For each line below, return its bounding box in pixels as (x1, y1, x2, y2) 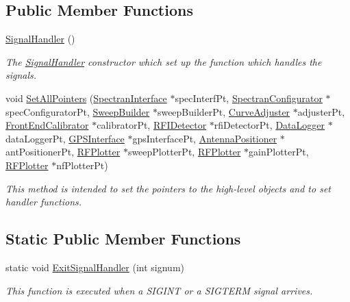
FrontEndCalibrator (5, 118, 89, 132)
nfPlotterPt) (56, 158, 108, 172)
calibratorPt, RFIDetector (97, 118, 207, 132)
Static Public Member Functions (5, 228, 241, 249)
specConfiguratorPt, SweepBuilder (5, 104, 150, 118)
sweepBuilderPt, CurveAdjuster (157, 104, 290, 118)
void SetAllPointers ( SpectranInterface (5, 90, 167, 105)
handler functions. (5, 194, 82, 209)
